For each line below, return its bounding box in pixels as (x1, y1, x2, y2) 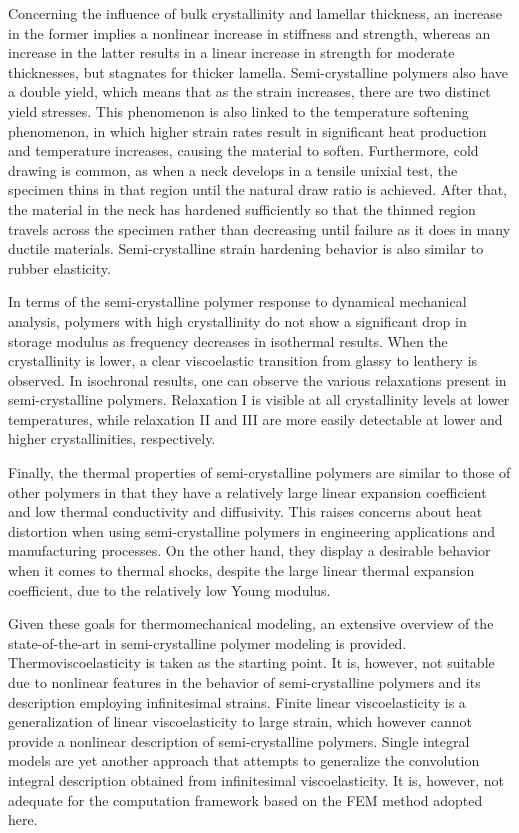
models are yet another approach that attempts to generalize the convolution (8, 750, 480, 771)
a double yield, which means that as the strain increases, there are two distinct (8, 81, 491, 102)
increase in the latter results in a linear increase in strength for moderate (8, 42, 455, 63)
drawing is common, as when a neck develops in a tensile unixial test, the (8, 159, 458, 180)
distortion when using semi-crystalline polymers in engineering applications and (8, 520, 496, 541)
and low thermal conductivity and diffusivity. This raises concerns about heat (8, 501, 483, 522)
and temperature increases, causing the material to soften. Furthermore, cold (8, 140, 479, 161)
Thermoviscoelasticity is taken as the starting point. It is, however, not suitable (8, 652, 495, 673)
